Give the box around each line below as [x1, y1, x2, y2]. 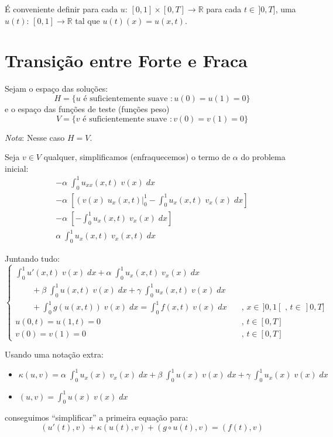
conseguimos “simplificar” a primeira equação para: [5, 411, 188, 424]
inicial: [5, 162, 29, 174]
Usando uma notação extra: [5, 348, 104, 360]
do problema [241, 151, 286, 163]
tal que [75, 14, 100, 26]
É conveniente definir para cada [5, 3, 118, 15]
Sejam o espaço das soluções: [5, 82, 108, 95]
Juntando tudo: [5, 252, 60, 264]
